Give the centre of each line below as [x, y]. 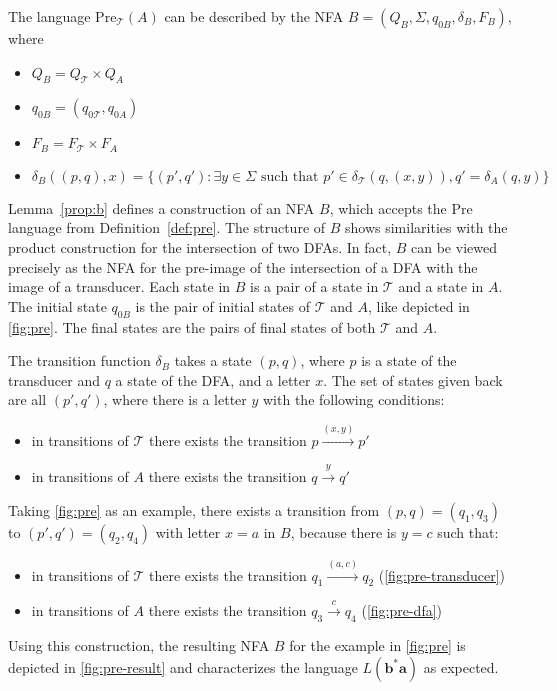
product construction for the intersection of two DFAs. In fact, [200, 247]
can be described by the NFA [254, 16]
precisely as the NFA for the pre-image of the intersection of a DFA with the [243, 266]
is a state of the [409, 360]
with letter [188, 531]
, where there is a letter [175, 399]
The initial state [57, 305]
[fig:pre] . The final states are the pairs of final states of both [192, 326]
